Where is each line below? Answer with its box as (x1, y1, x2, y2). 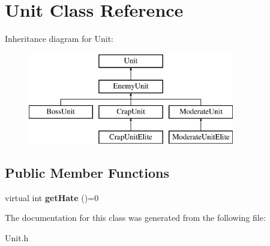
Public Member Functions (5, 163, 169, 181)
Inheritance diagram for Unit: (5, 32, 113, 45)
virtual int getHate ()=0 (5, 191, 99, 204)
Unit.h (5, 231, 29, 244)
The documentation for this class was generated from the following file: (5, 211, 266, 224)
